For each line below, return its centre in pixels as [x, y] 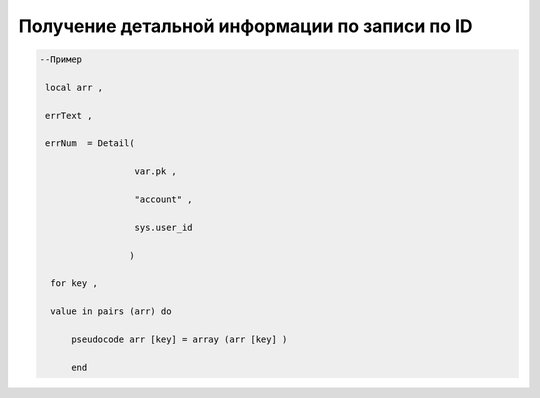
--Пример [61, 59]
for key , [74, 283]
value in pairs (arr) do [111, 311]
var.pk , [155, 171]
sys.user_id [164, 227]
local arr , [74, 87]
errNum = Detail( [90, 143]
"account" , [164, 199]
